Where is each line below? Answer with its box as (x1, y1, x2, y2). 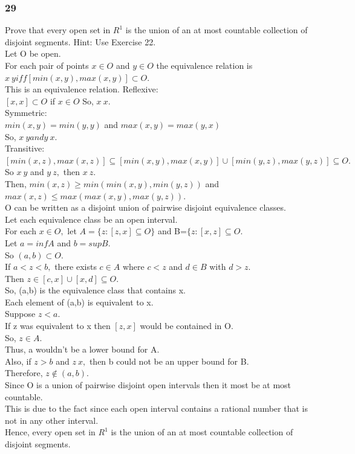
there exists (54, 260, 97, 273)
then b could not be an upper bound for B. (89, 354, 249, 367)
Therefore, (5, 366, 43, 379)
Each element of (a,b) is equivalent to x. (5, 295, 154, 308)
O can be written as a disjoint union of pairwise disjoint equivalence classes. (5, 201, 286, 214)
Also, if (5, 354, 31, 367)
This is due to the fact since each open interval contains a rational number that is (5, 402, 308, 415)
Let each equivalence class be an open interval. (5, 213, 178, 225)
